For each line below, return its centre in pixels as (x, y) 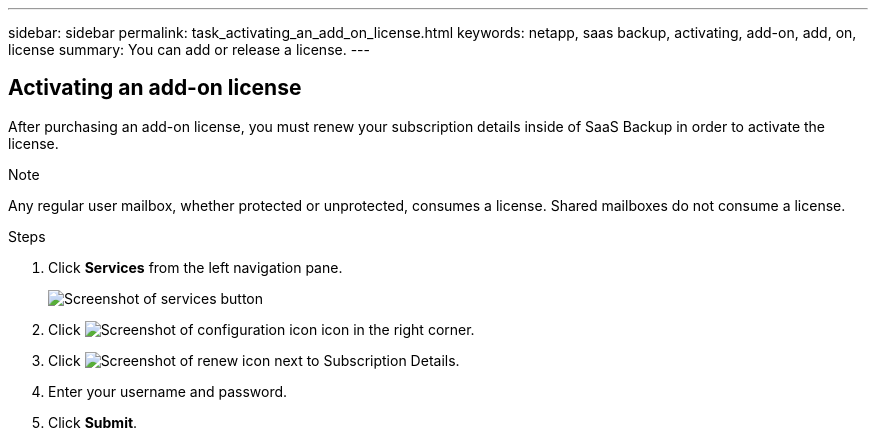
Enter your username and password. (168, 391)
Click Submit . (93, 422)
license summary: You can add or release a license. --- (189, 49)
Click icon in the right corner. (261, 329)
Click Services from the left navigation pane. (195, 267)
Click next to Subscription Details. (254, 360)
